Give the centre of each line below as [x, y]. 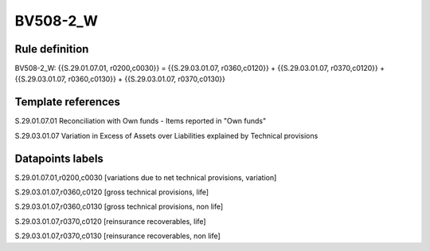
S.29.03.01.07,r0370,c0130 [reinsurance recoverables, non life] [117, 236]
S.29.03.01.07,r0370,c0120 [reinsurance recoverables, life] [110, 221]
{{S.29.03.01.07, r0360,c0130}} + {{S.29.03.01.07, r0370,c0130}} [120, 79]
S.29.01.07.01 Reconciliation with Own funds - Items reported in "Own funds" [141, 121]
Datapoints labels [59, 158]
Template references [68, 102]
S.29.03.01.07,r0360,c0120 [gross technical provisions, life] [112, 192]
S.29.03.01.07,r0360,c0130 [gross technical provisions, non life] [119, 206]
